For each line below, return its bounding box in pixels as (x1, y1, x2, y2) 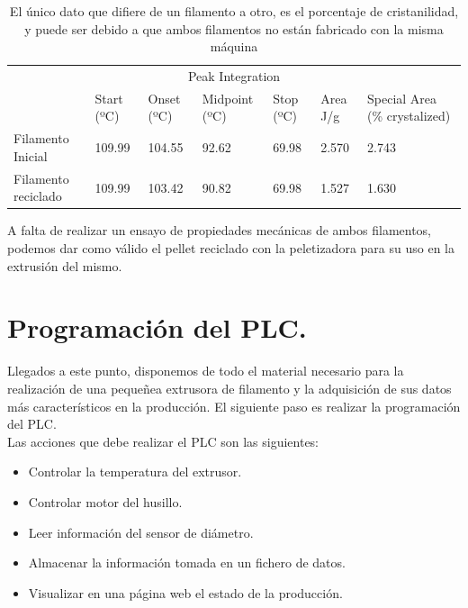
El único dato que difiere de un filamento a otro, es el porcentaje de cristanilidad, (9, 2, 459, 20)
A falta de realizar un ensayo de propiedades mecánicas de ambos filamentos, (7, 221, 432, 240)
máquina (210, 37, 258, 56)
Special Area (366, 88, 437, 107)
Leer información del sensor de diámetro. (28, 522, 254, 541)
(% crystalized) (366, 106, 451, 125)
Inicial (13, 146, 48, 165)
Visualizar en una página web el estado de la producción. (28, 583, 343, 602)
